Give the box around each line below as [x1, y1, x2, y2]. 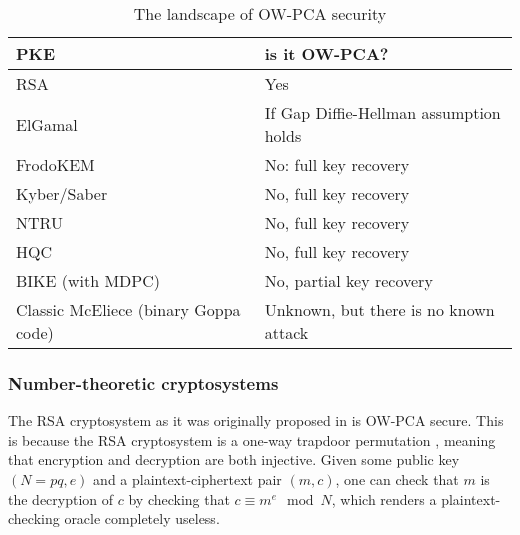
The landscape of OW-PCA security [133, 2, 387, 25]
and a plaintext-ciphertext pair [93, 469, 282, 489]
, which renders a [331, 488, 437, 509]
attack [264, 321, 309, 344]
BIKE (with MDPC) [16, 269, 161, 292]
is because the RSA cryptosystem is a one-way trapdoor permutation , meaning [8, 429, 496, 450]
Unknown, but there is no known [264, 298, 495, 321]
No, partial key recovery [264, 269, 433, 292]
